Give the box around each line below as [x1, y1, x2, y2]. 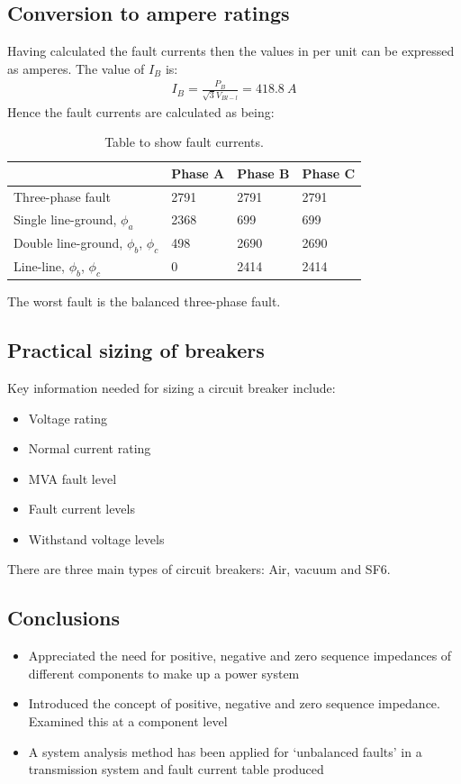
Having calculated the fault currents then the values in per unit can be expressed [7, 41, 455, 60]
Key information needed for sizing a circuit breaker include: [7, 378, 336, 397]
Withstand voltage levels [28, 529, 165, 548]
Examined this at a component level [28, 712, 228, 731]
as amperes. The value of [7, 59, 145, 77]
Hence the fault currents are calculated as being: [7, 102, 275, 121]
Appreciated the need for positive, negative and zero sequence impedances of [28, 646, 452, 665]
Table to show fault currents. [104, 132, 264, 151]
